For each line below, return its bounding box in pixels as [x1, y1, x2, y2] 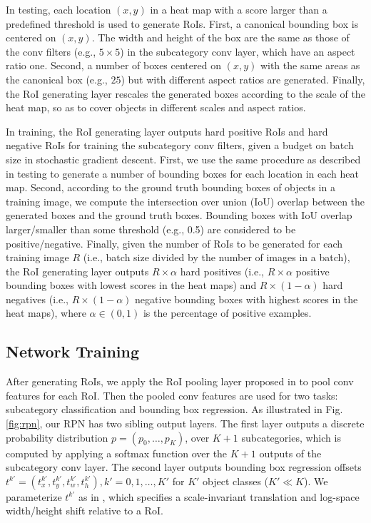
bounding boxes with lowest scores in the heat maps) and [6, 278, 257, 293]
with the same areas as [260, 58, 360, 73]
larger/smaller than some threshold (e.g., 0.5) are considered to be [6, 221, 296, 236]
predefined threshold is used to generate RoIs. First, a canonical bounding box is [6, 16, 359, 31]
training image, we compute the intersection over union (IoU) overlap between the [6, 193, 365, 208]
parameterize [6, 489, 62, 504]
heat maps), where [6, 305, 86, 320]
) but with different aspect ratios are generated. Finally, [121, 71, 365, 86]
